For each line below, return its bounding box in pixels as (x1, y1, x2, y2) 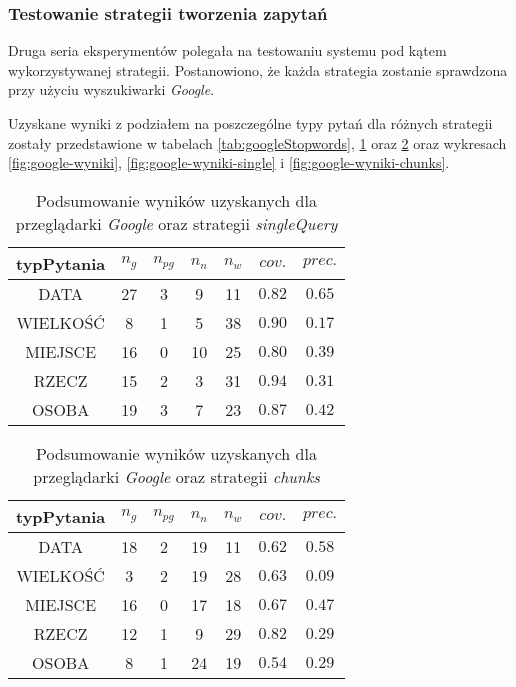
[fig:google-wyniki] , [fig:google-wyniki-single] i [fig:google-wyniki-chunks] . (8, 152, 450, 173)
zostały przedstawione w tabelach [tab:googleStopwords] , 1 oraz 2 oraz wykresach (8, 132, 507, 153)
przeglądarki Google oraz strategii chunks (33, 464, 320, 488)
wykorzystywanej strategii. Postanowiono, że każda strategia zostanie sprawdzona (8, 59, 508, 80)
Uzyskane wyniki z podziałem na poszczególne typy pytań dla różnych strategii (8, 113, 493, 133)
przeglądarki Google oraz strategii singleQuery (15, 211, 338, 235)
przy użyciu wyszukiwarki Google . (8, 79, 215, 100)
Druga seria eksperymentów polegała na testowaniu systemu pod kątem (8, 40, 447, 61)
